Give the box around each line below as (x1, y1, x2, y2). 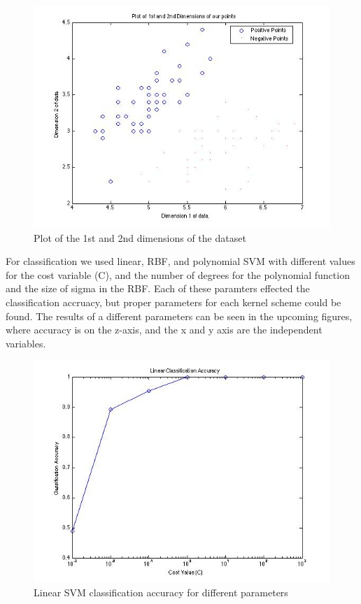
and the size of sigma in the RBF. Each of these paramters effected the (6, 281, 310, 296)
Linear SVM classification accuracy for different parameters (34, 584, 288, 599)
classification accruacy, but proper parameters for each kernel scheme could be (6, 294, 341, 309)
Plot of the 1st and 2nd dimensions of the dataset (34, 230, 246, 245)
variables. (6, 336, 46, 350)
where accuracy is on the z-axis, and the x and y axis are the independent (6, 322, 323, 337)
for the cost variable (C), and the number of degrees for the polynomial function (6, 267, 350, 282)
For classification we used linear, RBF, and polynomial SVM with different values (6, 254, 355, 268)
